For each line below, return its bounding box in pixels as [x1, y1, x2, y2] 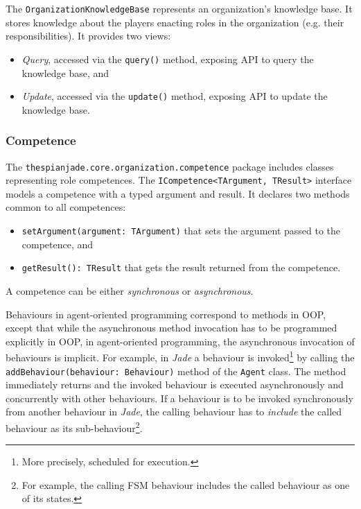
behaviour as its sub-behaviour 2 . [6, 419, 143, 435]
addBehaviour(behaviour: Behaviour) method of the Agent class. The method [6, 363, 346, 378]
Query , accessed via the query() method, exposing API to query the [21, 51, 314, 66]
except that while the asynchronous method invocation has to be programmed [6, 320, 337, 335]
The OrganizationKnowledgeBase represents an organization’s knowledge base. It [6, 1, 353, 15]
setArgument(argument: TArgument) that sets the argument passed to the [21, 223, 341, 238]
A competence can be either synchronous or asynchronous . [6, 283, 254, 297]
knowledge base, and [21, 65, 109, 80]
